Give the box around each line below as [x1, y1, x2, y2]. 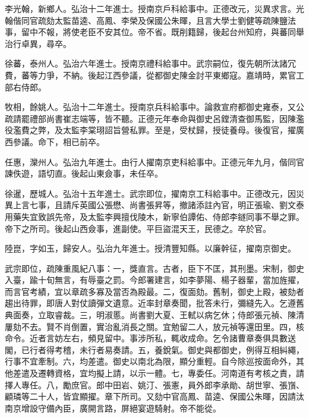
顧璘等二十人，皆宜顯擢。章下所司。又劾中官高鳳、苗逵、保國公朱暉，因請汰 [5, 390, 304, 403]
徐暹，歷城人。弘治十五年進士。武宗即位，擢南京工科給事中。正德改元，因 [5, 187, 296, 199]
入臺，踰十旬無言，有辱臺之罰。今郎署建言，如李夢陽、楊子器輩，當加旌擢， [5, 274, 304, 286]
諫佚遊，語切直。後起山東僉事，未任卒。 [5, 167, 163, 180]
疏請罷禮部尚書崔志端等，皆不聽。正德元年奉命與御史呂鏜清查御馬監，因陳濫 [5, 112, 304, 124]
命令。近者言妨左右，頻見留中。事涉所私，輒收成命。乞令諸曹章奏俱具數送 [5, 332, 296, 344]
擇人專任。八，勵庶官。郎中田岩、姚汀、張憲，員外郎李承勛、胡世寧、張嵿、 [5, 378, 304, 391]
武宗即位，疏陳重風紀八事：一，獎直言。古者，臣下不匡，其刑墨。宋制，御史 [5, 262, 304, 274]
